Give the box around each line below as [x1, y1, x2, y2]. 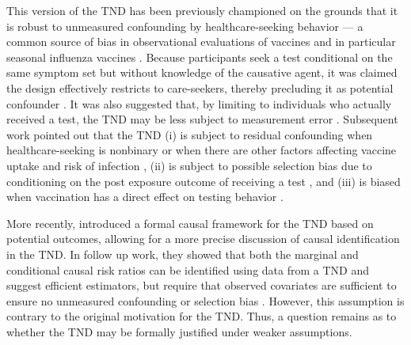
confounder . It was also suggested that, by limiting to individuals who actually [6, 95, 392, 112]
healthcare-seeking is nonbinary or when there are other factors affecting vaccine [6, 142, 397, 158]
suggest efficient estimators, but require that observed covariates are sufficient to [6, 277, 397, 294]
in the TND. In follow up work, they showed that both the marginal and [6, 245, 359, 262]
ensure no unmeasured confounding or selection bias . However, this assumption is [6, 292, 405, 309]
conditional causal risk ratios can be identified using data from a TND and [6, 261, 369, 278]
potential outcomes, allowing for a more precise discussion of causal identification [6, 230, 400, 247]
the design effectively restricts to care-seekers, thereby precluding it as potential [6, 79, 394, 96]
